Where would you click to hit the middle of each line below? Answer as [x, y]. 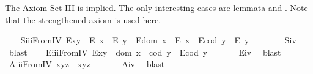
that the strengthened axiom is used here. [83, 19]
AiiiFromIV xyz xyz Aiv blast [87, 64]
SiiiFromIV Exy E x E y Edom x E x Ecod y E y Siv [158, 40]
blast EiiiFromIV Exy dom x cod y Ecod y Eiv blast [145, 52]
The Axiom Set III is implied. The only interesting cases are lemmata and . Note [156, 7]
